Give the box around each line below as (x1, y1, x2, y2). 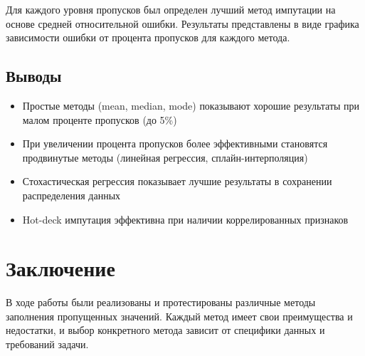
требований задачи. (6, 337, 89, 352)
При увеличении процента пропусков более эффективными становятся (22, 136, 328, 151)
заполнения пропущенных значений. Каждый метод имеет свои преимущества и (6, 308, 353, 323)
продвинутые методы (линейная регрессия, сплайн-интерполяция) (22, 150, 308, 164)
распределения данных (22, 187, 121, 202)
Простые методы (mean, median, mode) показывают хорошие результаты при (22, 98, 360, 112)
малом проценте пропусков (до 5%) (22, 112, 177, 127)
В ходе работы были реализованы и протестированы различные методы (6, 295, 316, 310)
